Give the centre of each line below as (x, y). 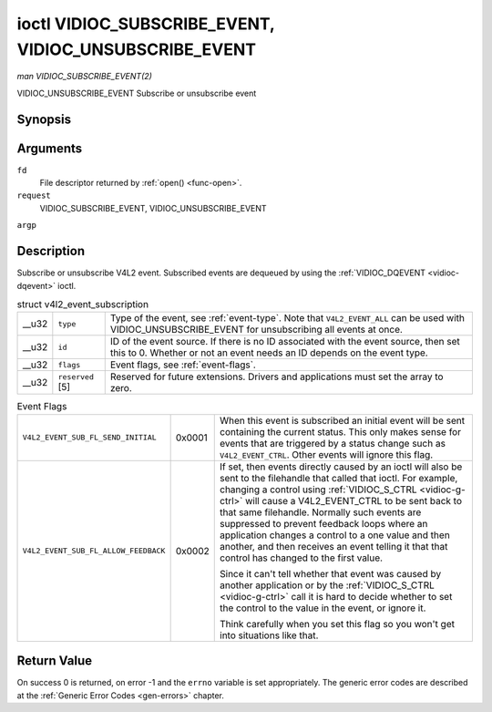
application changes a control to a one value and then (335, 535)
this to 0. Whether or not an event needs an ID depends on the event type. (269, 353)
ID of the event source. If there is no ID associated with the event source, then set (285, 342)
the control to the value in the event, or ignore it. (323, 608)
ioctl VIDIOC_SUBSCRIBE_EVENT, (146, 24)
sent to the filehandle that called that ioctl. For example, (339, 478)
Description (51, 251)
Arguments (50, 148)
